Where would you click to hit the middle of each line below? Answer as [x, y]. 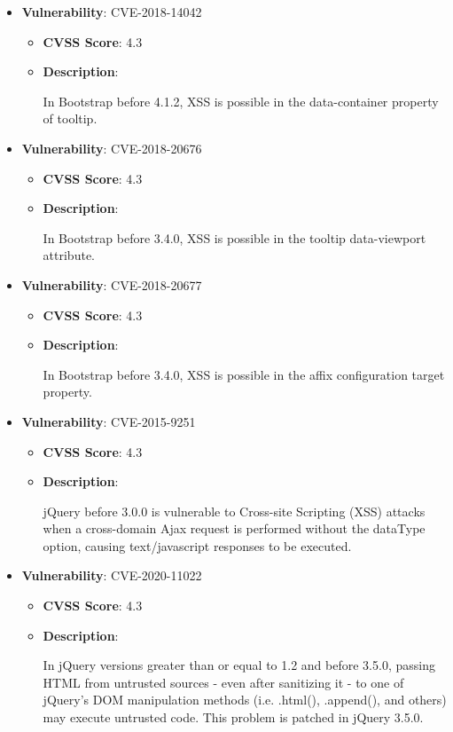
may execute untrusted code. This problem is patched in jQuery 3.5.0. [233, 717]
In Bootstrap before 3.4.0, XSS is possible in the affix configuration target [244, 374]
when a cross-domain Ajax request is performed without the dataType [234, 528]
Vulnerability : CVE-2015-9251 [109, 421]
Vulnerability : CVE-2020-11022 [112, 575]
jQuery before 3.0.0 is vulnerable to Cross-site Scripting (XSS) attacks [234, 511]
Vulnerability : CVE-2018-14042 [112, 12]
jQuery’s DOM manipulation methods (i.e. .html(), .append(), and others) [245, 700]
